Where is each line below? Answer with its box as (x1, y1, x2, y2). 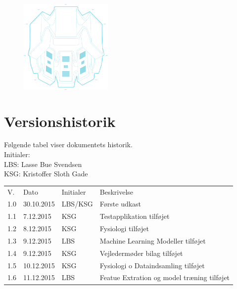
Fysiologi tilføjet (99, 223, 149, 234)
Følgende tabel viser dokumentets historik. (4, 139, 133, 150)
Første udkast (99, 199, 142, 209)
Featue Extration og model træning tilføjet (99, 272, 230, 283)
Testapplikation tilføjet (99, 211, 170, 221)
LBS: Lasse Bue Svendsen (4, 159, 82, 169)
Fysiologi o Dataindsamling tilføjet (99, 260, 205, 270)
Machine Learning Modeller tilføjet (99, 235, 206, 246)
